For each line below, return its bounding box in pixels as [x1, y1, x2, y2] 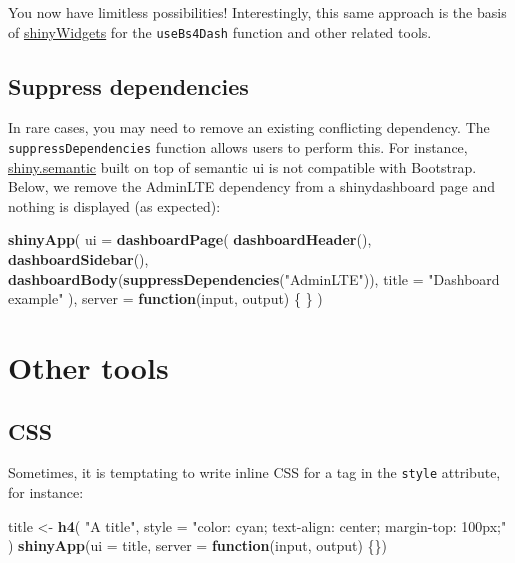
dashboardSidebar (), [8, 249, 149, 270]
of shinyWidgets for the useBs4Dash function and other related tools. [8, 21, 432, 42]
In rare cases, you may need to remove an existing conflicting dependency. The [8, 117, 490, 138]
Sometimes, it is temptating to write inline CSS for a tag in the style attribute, [8, 462, 501, 483]
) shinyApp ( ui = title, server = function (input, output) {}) [8, 535, 388, 556]
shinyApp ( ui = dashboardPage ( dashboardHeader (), [8, 229, 372, 250]
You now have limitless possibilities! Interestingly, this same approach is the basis [8, 2, 507, 22]
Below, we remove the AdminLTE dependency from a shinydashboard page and [8, 176, 495, 197]
